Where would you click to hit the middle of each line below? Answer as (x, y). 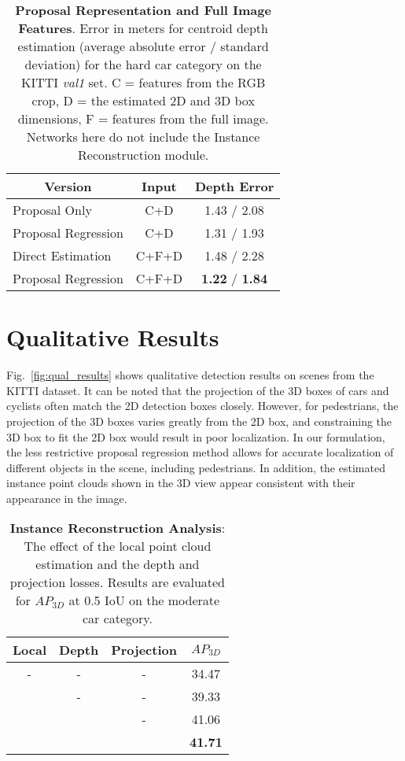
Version (68, 186)
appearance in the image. (67, 498)
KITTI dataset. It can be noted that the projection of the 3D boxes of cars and (198, 390)
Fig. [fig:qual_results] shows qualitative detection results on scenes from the (190, 375)
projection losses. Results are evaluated (118, 582)
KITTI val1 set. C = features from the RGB (143, 82)
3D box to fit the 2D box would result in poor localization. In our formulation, (196, 436)
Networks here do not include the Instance (143, 137)
